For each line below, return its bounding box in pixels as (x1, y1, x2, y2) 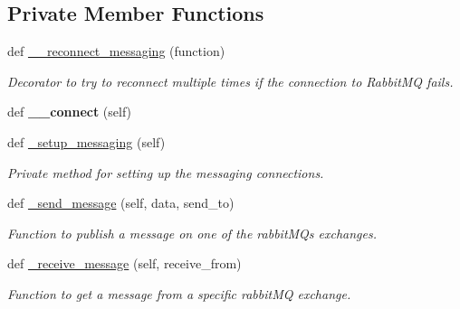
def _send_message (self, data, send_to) (7, 193, 235, 212)
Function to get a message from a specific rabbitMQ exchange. (7, 284, 351, 303)
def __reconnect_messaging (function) (7, 42, 225, 61)
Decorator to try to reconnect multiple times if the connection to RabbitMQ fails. (7, 71, 454, 90)
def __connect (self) (7, 102, 132, 121)
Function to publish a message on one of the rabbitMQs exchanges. (7, 223, 378, 242)
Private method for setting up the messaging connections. (7, 163, 324, 182)
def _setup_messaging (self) (7, 132, 166, 151)
